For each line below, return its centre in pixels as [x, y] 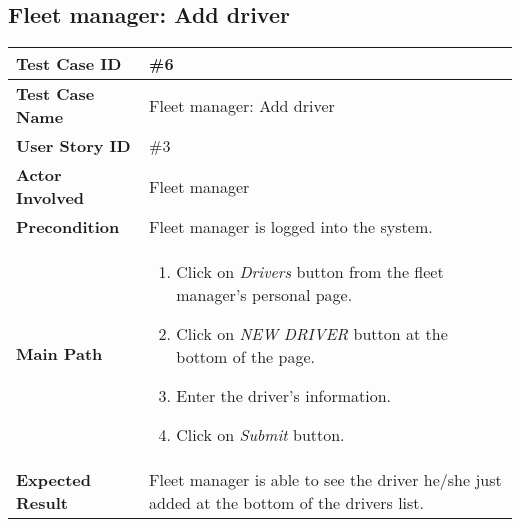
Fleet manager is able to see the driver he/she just [325, 480]
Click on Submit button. [260, 435]
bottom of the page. [245, 357]
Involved [50, 198]
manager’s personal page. [264, 295]
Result [42, 503]
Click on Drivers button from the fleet [310, 272]
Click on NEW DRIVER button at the [312, 334]
